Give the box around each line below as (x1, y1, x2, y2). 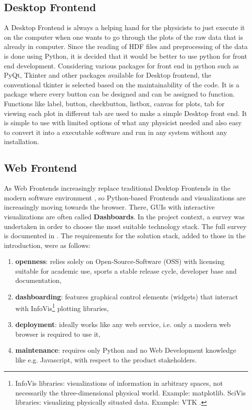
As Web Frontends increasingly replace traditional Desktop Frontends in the (4, 183, 231, 193)
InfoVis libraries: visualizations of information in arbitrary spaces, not (15, 378, 223, 388)
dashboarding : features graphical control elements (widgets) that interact (15, 292, 238, 302)
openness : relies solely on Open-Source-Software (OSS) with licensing (15, 256, 225, 266)
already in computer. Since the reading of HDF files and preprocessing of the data (4, 41, 248, 51)
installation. (4, 136, 39, 147)
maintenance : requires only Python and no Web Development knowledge (15, 345, 236, 355)
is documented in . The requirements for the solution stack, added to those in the (4, 230, 246, 241)
